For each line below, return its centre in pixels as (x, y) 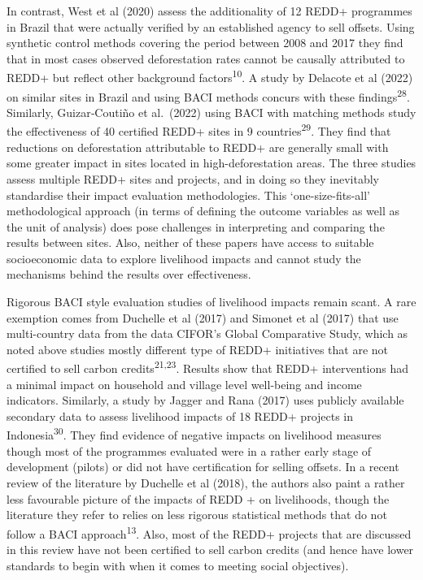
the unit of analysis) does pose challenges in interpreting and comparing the (196, 226)
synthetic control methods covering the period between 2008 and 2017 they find (205, 43)
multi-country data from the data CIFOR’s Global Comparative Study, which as (207, 333)
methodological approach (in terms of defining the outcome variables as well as (203, 211)
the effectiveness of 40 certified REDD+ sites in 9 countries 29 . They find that (199, 130)
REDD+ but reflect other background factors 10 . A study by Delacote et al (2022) (210, 76)
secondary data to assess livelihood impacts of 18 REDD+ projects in (180, 416)
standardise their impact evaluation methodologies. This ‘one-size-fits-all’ (188, 195)
